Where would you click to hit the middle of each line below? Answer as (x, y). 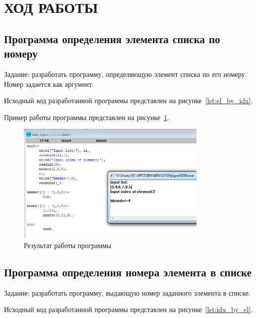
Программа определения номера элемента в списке (128, 272)
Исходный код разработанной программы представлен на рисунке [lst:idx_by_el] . (128, 309)
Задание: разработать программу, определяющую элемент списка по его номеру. (126, 74)
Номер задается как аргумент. (49, 84)
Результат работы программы (68, 245)
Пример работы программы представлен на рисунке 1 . (87, 117)
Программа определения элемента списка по (112, 38)
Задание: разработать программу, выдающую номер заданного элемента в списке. (127, 292)
